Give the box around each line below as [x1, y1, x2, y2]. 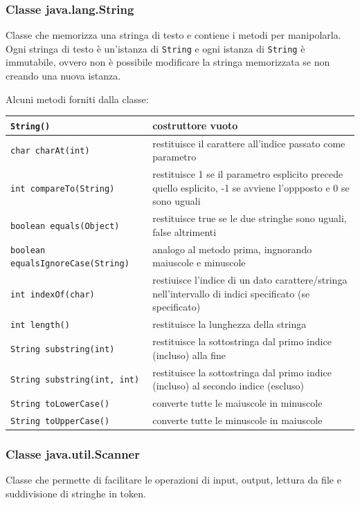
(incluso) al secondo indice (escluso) [152, 378, 305, 393]
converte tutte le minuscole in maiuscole [152, 412, 323, 427]
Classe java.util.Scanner [6, 445, 140, 462]
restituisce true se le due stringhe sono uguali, [152, 211, 347, 226]
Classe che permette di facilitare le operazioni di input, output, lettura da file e [6, 472, 341, 487]
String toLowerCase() [10, 398, 110, 409]
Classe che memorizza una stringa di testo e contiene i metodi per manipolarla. [6, 28, 341, 42]
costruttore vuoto [152, 118, 238, 132]
